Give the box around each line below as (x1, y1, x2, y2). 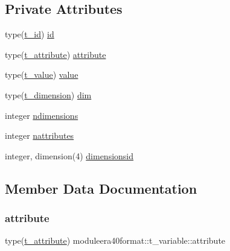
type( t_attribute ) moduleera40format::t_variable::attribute (5, 234, 226, 247)
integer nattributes (5, 129, 74, 142)
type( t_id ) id (5, 28, 54, 40)
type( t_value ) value (5, 68, 78, 81)
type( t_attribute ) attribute (5, 48, 106, 60)
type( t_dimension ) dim (5, 88, 92, 101)
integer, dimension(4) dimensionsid (5, 149, 134, 162)
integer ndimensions (5, 109, 78, 121)
